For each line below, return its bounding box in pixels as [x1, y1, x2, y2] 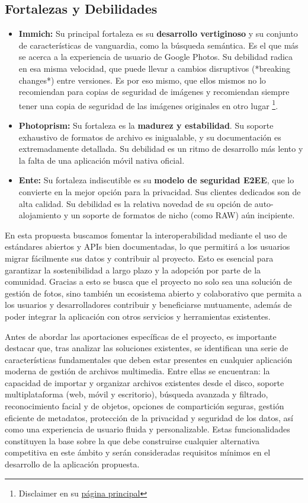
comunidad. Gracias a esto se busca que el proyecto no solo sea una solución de [5, 275, 292, 288]
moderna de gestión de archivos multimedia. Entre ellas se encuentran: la [5, 365, 270, 377]
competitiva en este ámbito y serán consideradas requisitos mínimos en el [5, 446, 271, 459]
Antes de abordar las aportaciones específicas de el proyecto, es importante [5, 330, 277, 342]
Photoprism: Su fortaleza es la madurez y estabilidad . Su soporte [18, 119, 274, 132]
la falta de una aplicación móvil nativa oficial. [18, 154, 185, 166]
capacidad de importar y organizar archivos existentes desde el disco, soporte [5, 376, 284, 389]
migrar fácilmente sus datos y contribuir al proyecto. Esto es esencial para [5, 251, 274, 264]
